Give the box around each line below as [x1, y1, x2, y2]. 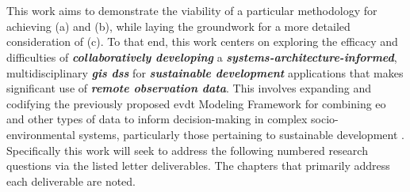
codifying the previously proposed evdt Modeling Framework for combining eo [6, 95, 386, 111]
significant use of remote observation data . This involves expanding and [6, 80, 371, 96]
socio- [311, 111, 339, 127]
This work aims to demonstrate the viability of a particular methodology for [6, 2, 377, 19]
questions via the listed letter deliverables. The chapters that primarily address [6, 157, 390, 174]
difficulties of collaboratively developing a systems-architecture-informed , [6, 48, 397, 65]
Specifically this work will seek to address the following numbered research [6, 141, 368, 158]
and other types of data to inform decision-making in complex [6, 111, 308, 127]
